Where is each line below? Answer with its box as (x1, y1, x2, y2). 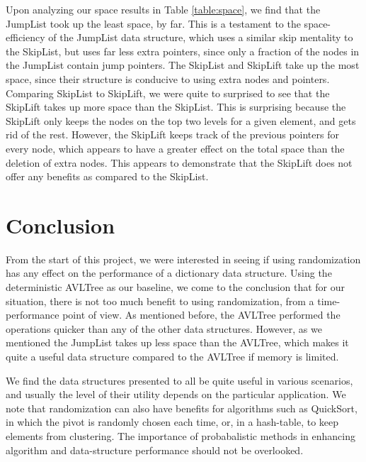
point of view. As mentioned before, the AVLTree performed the (62, 307, 341, 322)
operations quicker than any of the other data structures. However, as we (6, 321, 322, 336)
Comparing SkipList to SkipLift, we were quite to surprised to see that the (6, 85, 330, 100)
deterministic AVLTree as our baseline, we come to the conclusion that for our (6, 280, 345, 295)
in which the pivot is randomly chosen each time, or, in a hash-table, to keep (6, 414, 339, 429)
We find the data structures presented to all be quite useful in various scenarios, (6, 373, 353, 387)
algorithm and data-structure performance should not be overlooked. (6, 442, 304, 457)
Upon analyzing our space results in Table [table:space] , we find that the (6, 2, 321, 16)
